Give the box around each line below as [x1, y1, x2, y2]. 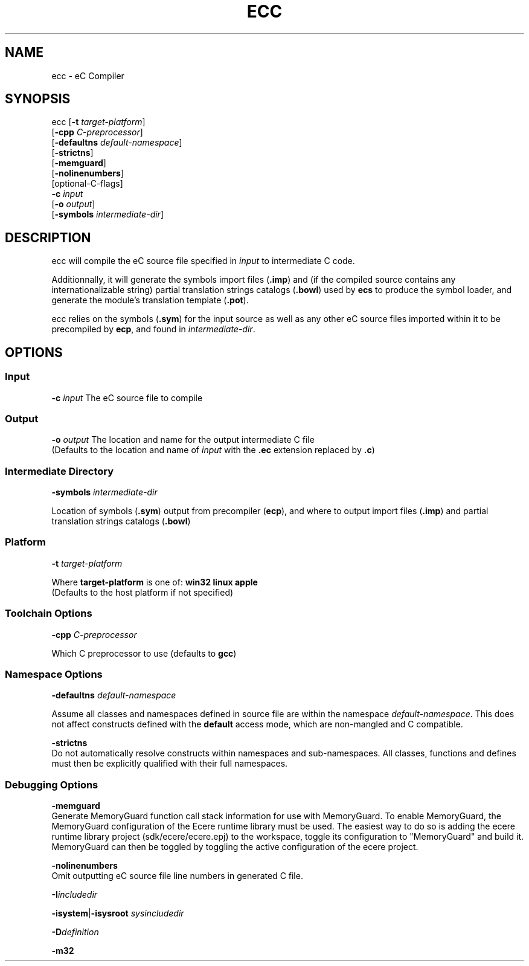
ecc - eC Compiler [51, 70, 124, 81]
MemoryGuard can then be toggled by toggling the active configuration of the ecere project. [51, 842, 418, 852]
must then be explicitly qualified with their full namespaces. [51, 758, 288, 769]
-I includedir [51, 889, 98, 900]
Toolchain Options [5, 607, 92, 620]
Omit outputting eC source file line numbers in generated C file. [51, 871, 303, 881]
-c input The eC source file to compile [51, 392, 203, 403]
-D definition [51, 927, 99, 937]
